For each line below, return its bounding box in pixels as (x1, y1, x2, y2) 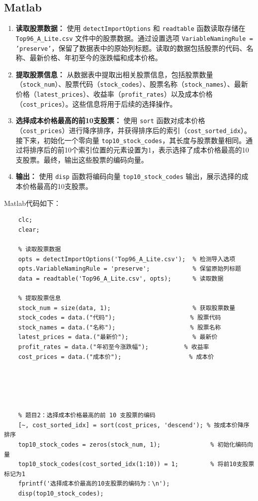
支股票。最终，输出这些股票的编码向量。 (15, 154, 148, 165)
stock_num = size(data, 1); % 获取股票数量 (18, 304, 236, 312)
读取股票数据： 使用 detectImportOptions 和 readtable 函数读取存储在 (15, 23, 246, 33)
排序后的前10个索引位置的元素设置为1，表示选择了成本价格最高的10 (29, 145, 249, 155)
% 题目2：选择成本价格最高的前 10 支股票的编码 (18, 412, 156, 419)
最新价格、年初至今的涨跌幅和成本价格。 (29, 52, 162, 63)
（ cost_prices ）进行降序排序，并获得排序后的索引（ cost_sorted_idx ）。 (15, 125, 251, 135)
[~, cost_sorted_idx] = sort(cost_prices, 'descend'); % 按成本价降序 (18, 421, 250, 429)
